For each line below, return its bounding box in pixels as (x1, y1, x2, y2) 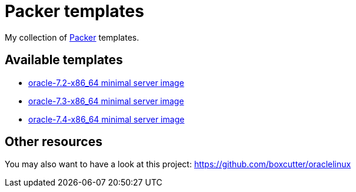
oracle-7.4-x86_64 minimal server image (28, 114, 185, 124)
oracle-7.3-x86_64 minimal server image (28, 95, 184, 106)
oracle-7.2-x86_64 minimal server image (28, 77, 184, 88)
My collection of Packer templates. (5, 32, 139, 42)
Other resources (5, 134, 102, 150)
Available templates (5, 52, 123, 68)
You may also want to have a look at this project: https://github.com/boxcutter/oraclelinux (5, 159, 351, 170)
